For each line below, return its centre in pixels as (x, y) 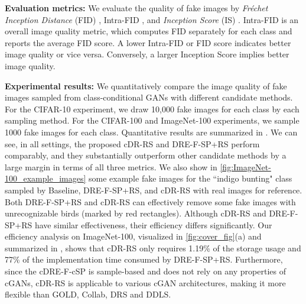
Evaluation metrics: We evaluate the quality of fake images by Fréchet (136, 8)
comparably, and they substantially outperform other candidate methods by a (146, 155)
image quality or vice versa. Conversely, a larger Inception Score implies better (147, 54)
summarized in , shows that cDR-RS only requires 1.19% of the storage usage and (153, 248)
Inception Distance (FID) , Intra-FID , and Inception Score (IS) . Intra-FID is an (152, 19)
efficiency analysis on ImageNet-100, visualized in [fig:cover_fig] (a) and (133, 236)
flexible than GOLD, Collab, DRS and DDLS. (88, 294)
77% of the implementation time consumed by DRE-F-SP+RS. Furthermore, (144, 259)
